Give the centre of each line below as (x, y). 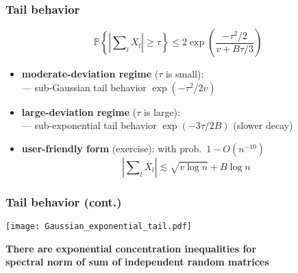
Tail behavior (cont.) (64, 201)
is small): (185, 74)
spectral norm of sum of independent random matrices (137, 262)
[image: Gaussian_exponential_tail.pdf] (99, 227)
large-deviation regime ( (79, 111)
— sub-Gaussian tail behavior (84, 87)
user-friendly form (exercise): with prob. (112, 148)
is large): (162, 111)
